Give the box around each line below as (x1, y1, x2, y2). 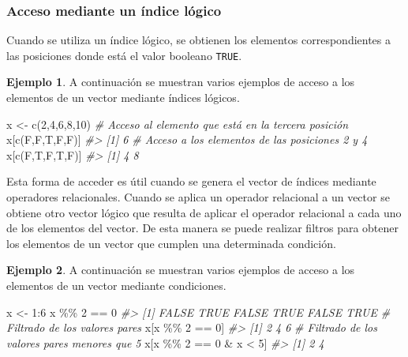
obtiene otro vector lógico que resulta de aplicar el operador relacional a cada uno (6, 204, 402, 220)
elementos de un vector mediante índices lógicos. (6, 89, 240, 106)
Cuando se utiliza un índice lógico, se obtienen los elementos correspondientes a (6, 32, 391, 48)
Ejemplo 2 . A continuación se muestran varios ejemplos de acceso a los (6, 261, 355, 278)
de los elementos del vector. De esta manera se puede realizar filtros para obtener (6, 220, 399, 236)
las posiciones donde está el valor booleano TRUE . (6, 47, 242, 63)
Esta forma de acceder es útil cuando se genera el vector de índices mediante (6, 173, 376, 190)
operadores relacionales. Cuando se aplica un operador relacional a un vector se (6, 189, 390, 205)
